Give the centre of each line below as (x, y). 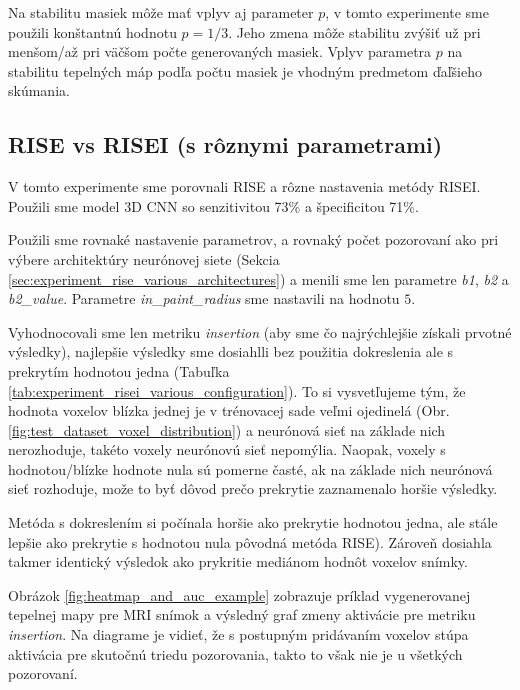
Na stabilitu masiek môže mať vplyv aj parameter (161, 12)
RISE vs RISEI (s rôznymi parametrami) (225, 144)
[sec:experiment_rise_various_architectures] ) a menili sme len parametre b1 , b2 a (258, 278)
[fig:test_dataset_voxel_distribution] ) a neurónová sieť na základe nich (227, 429)
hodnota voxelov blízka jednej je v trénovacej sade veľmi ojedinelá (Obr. (229, 410)
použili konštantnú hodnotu (92, 31)
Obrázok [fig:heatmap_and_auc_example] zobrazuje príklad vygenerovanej (239, 594)
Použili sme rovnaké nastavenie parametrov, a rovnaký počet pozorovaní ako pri (253, 239)
